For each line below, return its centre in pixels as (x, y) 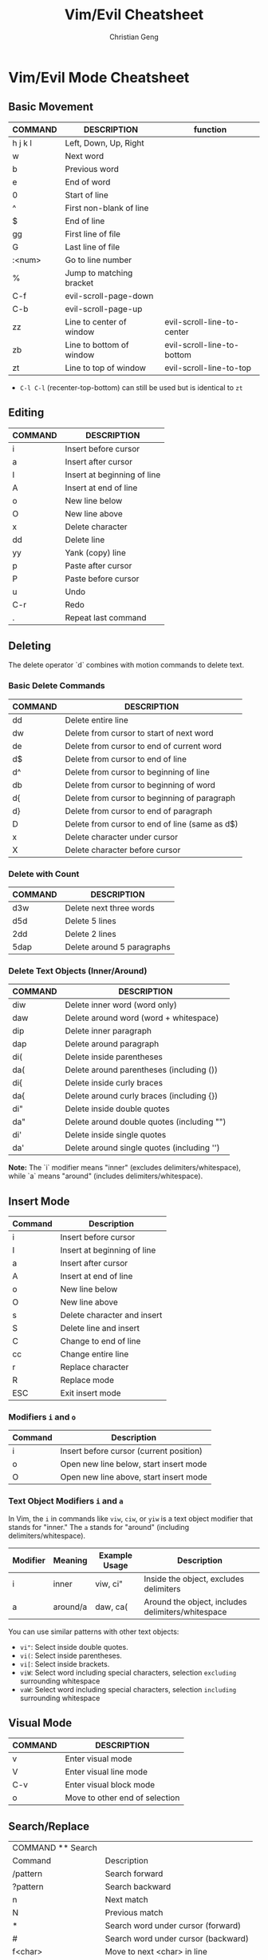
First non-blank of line (107, 208)
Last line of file (93, 247)
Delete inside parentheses (114, 1057)
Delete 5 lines (91, 921)
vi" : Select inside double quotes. (74, 1647)
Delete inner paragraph (108, 1031)
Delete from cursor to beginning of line (137, 771)
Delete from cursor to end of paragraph (139, 811)
